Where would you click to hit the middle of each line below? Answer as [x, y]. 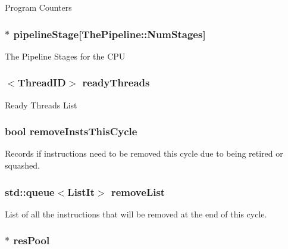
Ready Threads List [41, 105]
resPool [32, 240]
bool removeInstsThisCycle [71, 131]
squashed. [22, 165]
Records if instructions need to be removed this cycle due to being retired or [144, 153]
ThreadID [42, 83]
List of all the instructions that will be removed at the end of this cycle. [136, 214]
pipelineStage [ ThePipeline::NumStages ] [109, 34]
